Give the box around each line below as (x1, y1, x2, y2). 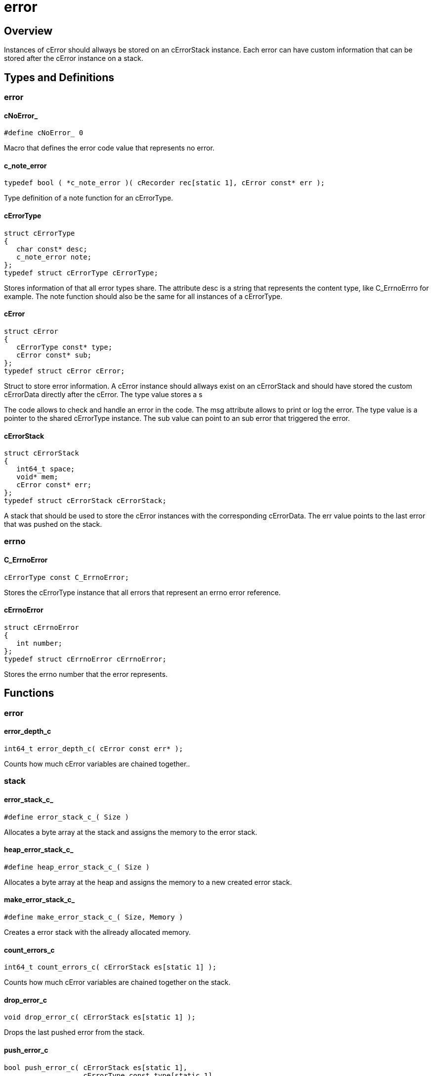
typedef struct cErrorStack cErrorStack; (4, 497, 167, 505)
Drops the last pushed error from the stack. (4, 1028, 145, 1037)
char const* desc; (16, 245, 87, 253)
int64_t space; (16, 465, 75, 473)
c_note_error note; (16, 253, 92, 261)
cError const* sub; (16, 351, 92, 359)
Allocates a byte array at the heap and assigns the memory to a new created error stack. (4, 877, 292, 886)
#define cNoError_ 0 (4, 129, 84, 137)
